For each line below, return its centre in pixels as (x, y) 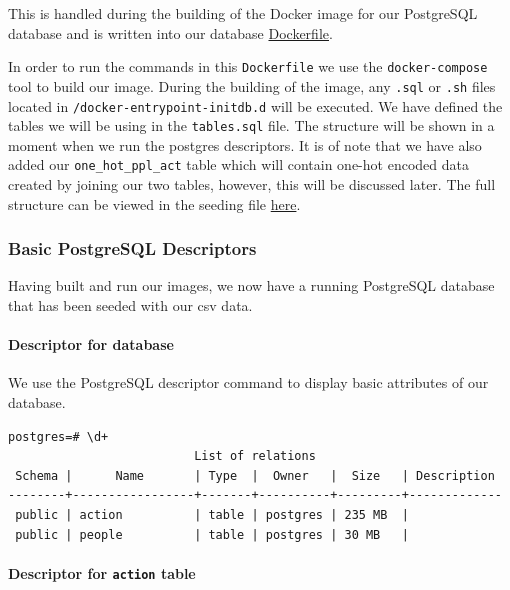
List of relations (255, 456)
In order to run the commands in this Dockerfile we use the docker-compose (248, 66)
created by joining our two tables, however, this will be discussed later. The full (252, 184)
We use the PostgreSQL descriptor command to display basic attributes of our (248, 382)
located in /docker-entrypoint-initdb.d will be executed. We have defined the (255, 105)
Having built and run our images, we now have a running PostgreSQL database (251, 285)
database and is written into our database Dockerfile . (170, 32)
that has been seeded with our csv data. (130, 305)
